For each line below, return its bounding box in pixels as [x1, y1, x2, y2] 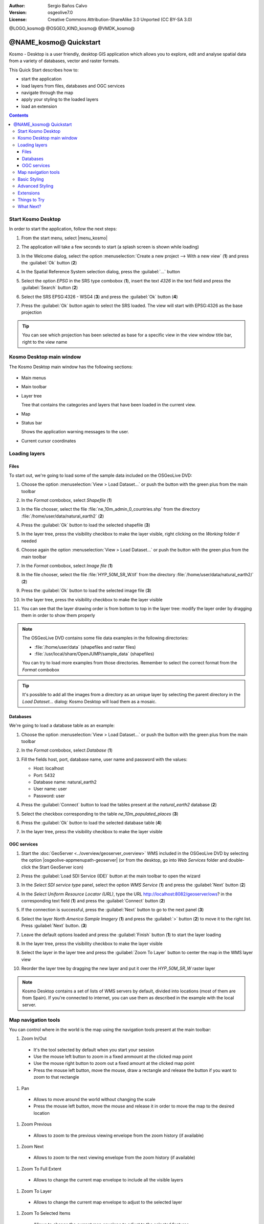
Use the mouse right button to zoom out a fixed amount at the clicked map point [33, 1060, 195, 1066]
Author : [9, 3, 25, 8]
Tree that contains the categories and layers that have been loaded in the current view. [21, 402, 196, 408]
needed [21, 538, 37, 543]
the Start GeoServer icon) [32, 864, 84, 870]
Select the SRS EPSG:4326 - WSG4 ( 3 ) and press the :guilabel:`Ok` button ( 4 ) [21, 294, 178, 300]
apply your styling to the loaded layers [21, 96, 99, 102]
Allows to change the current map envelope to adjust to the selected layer [33, 1199, 182, 1205]
